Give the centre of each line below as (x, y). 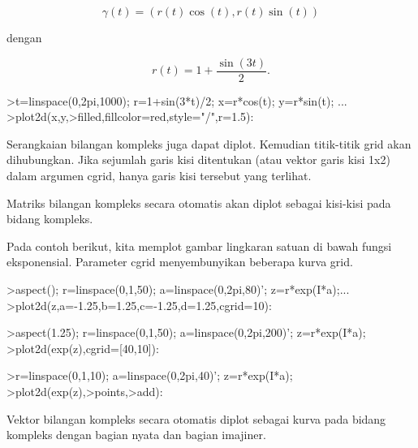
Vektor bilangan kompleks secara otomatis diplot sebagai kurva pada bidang (196, 418)
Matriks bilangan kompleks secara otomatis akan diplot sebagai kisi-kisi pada (199, 202)
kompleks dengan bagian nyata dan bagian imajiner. (136, 435)
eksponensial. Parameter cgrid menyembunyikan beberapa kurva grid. (180, 262)
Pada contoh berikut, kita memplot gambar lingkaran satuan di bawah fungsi (199, 246)
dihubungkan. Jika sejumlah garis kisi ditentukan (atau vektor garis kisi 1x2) (198, 159)
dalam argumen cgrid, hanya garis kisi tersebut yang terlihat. (159, 176)
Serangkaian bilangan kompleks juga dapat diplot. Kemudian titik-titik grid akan (209, 143)
